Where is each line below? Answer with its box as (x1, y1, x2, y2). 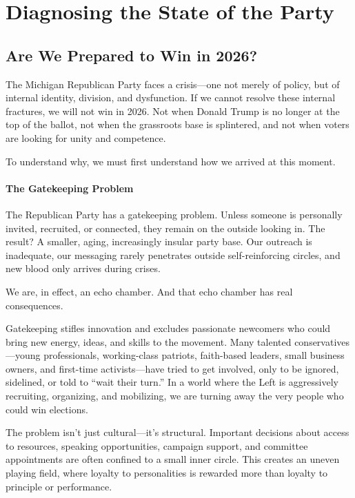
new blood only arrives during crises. (6, 261, 161, 276)
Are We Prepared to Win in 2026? (6, 44, 258, 65)
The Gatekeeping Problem (6, 180, 134, 195)
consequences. (6, 298, 63, 312)
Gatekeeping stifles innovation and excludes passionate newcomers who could (6, 321, 331, 335)
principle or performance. (6, 479, 112, 493)
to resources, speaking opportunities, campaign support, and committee (6, 438, 308, 453)
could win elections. (6, 402, 88, 416)
